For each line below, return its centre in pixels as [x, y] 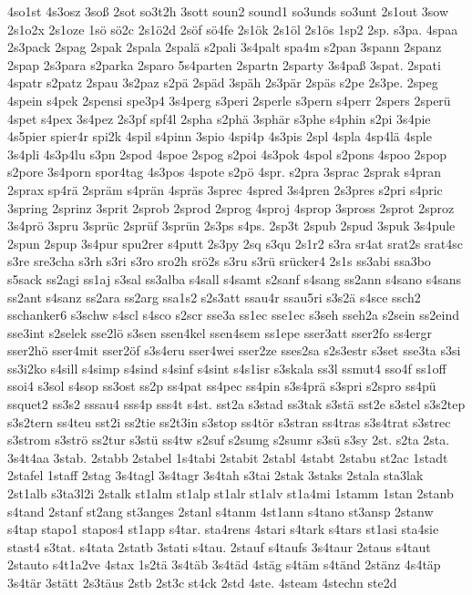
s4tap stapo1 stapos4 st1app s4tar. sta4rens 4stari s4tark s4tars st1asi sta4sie [223, 529]
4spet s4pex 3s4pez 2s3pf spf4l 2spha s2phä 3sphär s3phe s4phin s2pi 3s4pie [219, 118]
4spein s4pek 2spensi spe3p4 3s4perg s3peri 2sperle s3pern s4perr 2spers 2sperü [229, 100]
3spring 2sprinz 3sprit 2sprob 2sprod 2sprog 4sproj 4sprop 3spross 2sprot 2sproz [231, 207]
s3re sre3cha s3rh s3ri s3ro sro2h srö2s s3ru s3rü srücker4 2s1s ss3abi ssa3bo [219, 261]
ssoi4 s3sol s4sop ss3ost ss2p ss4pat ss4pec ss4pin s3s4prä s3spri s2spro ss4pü [222, 386]
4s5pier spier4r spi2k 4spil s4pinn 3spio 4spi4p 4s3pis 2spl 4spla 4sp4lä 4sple [220, 136]
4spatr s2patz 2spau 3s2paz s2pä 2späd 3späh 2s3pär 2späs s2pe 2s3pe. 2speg [223, 82]
